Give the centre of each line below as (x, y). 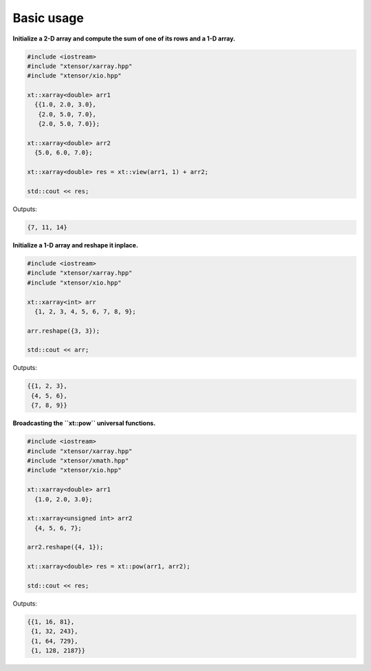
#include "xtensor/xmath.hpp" (78, 460)
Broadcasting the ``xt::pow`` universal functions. (84, 423)
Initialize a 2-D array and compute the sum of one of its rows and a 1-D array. (124, 38)
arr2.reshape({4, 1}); (65, 547)
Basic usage (48, 18)
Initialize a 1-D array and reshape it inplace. (76, 245)
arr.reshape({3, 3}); (64, 331)
